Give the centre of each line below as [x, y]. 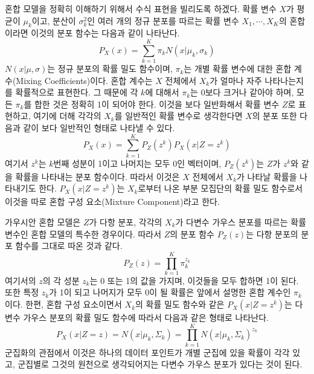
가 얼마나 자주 [236, 80]
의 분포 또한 [274, 116]
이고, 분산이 [54, 20]
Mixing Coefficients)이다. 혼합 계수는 [84, 80]
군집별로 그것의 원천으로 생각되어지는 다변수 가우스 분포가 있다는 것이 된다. [160, 364]
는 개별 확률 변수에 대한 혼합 [238, 69]
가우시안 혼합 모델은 [43, 221]
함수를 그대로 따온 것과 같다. [69, 246]
